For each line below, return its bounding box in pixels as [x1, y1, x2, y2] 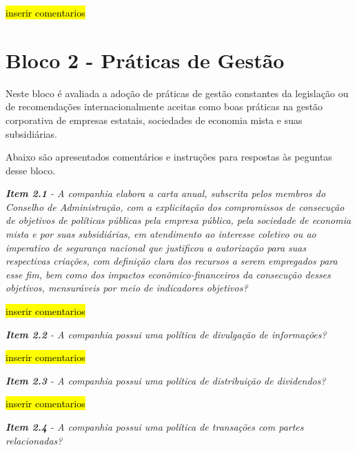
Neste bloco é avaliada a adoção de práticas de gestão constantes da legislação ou [6, 85, 349, 100]
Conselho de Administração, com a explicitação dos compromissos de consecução [6, 199, 345, 214]
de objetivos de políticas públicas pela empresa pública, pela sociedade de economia [6, 213, 351, 227]
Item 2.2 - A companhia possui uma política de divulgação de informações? [6, 327, 327, 341]
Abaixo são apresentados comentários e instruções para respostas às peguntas [6, 150, 332, 164]
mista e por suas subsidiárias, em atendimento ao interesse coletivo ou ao [6, 227, 316, 241]
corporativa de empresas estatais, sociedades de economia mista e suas [6, 112, 303, 127]
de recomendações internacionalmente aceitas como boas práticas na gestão [6, 99, 323, 114]
